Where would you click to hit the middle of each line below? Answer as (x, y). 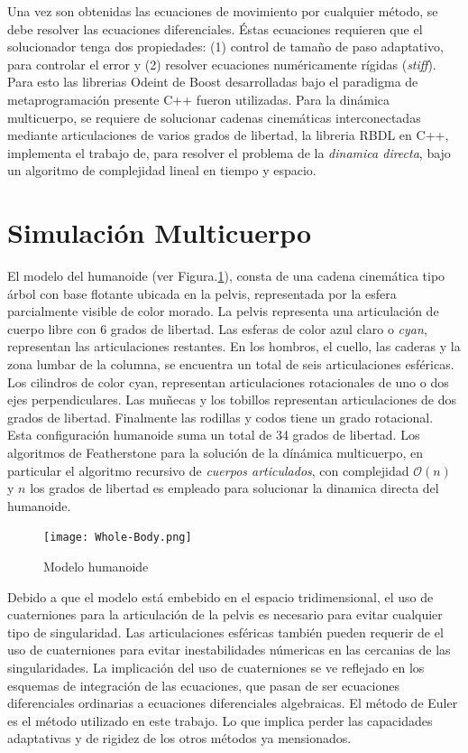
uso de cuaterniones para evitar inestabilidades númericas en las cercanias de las (229, 650)
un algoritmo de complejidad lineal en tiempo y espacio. (162, 170)
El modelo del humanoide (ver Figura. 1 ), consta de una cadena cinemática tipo (226, 276)
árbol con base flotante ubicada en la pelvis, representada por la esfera (202, 293)
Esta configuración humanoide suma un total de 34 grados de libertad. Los (214, 435)
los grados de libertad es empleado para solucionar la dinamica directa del (234, 488)
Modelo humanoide (96, 567)
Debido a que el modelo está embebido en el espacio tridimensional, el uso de (220, 596)
